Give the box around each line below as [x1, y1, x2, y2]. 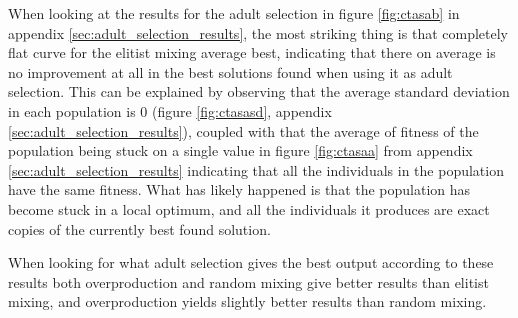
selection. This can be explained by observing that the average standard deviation [8, 81, 510, 102]
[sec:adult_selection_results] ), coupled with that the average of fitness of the [8, 120, 479, 141]
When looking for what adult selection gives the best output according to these [8, 252, 494, 273]
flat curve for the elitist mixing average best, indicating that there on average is [8, 42, 496, 63]
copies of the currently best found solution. [8, 218, 271, 239]
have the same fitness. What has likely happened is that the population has [8, 179, 471, 200]
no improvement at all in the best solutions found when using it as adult [8, 61, 453, 82]
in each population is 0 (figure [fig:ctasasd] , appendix [8, 100, 332, 121]
